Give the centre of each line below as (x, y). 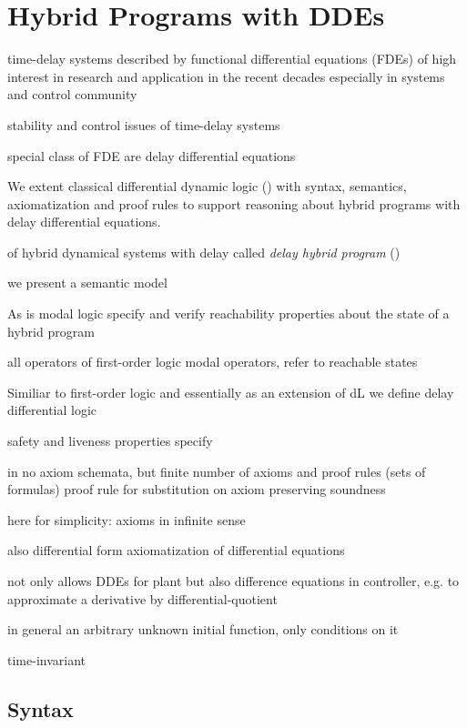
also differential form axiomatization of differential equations (176, 550)
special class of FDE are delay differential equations (152, 155)
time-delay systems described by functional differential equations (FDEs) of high (232, 59)
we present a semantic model (87, 283)
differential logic (52, 410)
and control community (72, 94)
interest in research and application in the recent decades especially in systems (226, 76)
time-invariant (46, 659)
